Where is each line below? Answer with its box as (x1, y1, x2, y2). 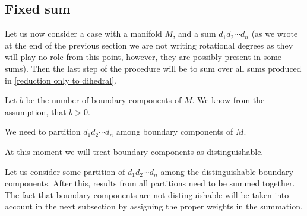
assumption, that (5, 105, 67, 117)
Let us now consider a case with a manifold (5, 27, 162, 40)
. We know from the (192, 94, 265, 106)
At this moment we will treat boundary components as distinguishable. (5, 145, 264, 157)
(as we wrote (251, 27, 298, 40)
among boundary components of (116, 125, 233, 138)
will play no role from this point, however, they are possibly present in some (5, 50, 282, 63)
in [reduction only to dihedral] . (5, 74, 116, 86)
